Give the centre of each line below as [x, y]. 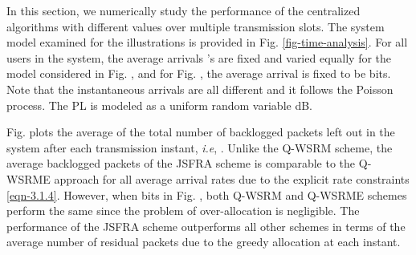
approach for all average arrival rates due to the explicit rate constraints [232, 178]
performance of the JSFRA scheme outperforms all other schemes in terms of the [206, 226]
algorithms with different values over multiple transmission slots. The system [196, 26]
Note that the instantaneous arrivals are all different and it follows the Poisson [200, 89]
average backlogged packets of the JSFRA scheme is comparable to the [181, 163]
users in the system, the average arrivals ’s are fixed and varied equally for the [199, 57]
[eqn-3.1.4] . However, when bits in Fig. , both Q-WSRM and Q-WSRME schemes [207, 194]
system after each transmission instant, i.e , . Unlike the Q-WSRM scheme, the [200, 147]
